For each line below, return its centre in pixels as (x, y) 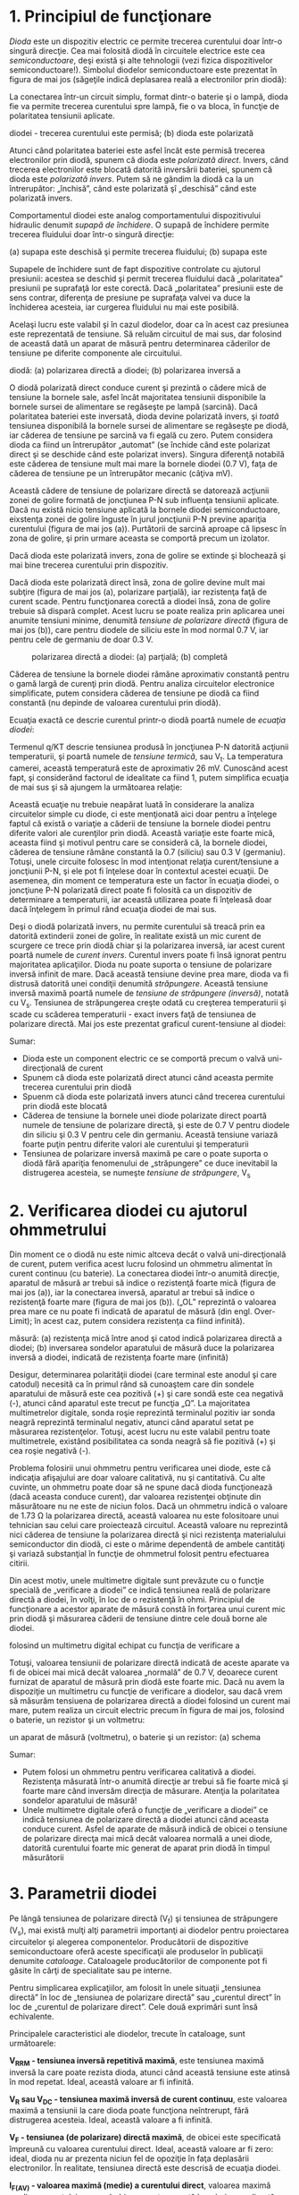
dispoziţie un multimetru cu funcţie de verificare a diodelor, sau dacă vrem (146, 1691)
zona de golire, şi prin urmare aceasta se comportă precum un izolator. (140, 538)
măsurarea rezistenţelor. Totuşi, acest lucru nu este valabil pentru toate (140, 1432)
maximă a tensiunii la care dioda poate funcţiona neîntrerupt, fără (129, 2111)
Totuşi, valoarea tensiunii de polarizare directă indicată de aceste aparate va (149, 1663)
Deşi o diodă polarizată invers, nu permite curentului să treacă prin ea (137, 926)
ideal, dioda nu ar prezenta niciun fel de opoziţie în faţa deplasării (129, 2158)
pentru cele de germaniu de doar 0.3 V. (81, 639)
